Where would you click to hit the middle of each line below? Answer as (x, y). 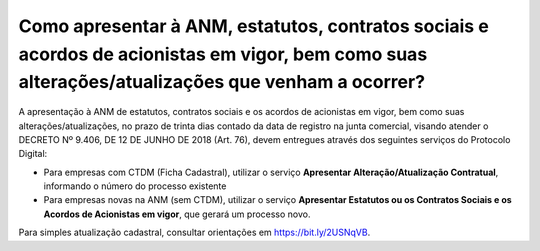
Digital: (33, 154)
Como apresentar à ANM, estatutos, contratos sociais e (253, 26)
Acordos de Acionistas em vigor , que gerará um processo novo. (177, 214)
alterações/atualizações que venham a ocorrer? (221, 82)
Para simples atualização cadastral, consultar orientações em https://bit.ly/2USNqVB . (194, 232)
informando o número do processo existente (135, 186)
